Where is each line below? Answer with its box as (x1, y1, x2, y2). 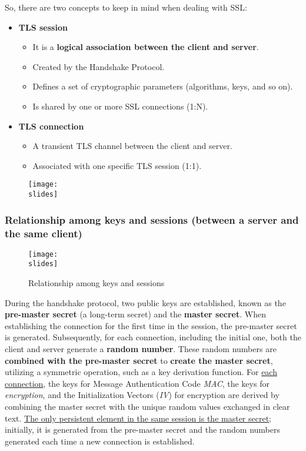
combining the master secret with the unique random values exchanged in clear (5, 400, 290, 413)
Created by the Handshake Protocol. (32, 60, 165, 72)
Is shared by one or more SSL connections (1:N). (32, 100, 208, 112)
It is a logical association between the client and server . (32, 41, 259, 53)
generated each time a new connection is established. (5, 435, 195, 447)
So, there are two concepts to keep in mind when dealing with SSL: (5, 1, 247, 13)
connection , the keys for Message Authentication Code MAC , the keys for (5, 377, 270, 389)
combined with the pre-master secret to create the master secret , (5, 354, 273, 366)
